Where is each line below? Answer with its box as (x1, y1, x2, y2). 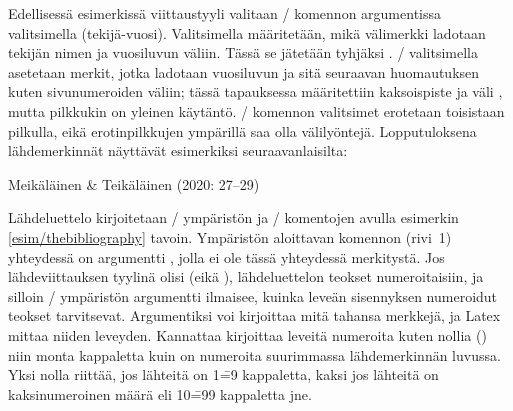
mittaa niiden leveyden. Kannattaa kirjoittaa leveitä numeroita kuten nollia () (8, 324, 487, 345)
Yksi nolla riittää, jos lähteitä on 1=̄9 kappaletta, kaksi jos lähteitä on (8, 364, 439, 385)
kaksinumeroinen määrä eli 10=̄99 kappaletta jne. (8, 383, 312, 404)
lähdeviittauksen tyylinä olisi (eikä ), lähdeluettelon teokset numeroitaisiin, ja (8, 266, 484, 287)
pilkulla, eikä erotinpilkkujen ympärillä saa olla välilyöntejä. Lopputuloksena (8, 120, 477, 141)
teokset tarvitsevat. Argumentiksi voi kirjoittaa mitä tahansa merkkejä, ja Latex (8, 305, 501, 326)
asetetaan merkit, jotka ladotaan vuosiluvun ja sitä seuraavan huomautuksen (8, 61, 480, 82)
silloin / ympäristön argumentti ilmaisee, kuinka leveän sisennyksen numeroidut (8, 285, 498, 306)
